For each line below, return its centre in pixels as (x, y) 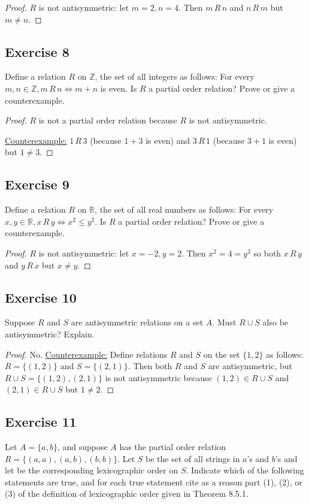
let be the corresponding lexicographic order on (92, 470)
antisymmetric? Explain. (50, 334)
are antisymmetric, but (250, 366)
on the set (222, 354)
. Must (224, 322)
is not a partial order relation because (108, 120)
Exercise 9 (37, 184)
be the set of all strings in (193, 458)
